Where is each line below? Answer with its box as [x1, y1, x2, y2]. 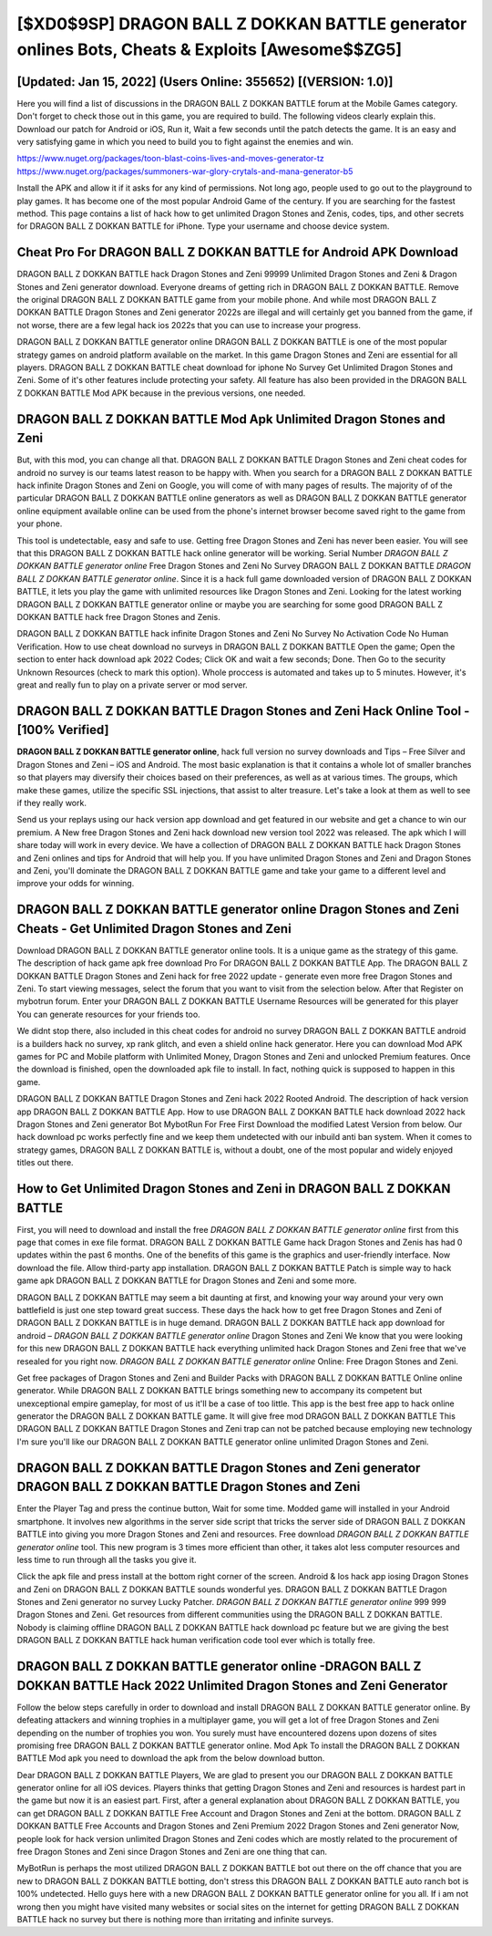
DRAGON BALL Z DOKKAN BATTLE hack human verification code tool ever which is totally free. [16, 1635, 375, 1646]
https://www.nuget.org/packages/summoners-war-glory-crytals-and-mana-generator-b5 [16, 165, 354, 177]
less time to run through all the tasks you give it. [16, 1554, 197, 1565]
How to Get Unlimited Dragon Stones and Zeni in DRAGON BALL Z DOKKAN [16, 1181, 451, 1196]
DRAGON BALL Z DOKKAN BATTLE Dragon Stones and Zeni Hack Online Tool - [16, 703, 470, 719]
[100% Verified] [16, 722, 109, 738]
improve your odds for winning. [16, 878, 135, 889]
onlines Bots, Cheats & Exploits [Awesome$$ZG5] [16, 39, 403, 59]
